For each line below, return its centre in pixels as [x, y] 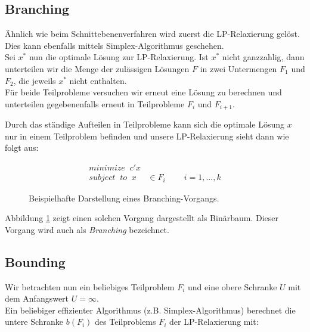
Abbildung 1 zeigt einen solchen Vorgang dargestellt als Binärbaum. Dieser [142, 218]
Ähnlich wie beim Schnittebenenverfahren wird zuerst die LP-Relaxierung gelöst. [152, 34]
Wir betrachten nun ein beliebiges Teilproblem [90, 286]
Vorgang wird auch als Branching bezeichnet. [87, 229]
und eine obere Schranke [232, 286]
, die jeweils [35, 80]
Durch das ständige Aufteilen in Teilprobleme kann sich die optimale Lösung [145, 124]
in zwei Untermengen [238, 68]
